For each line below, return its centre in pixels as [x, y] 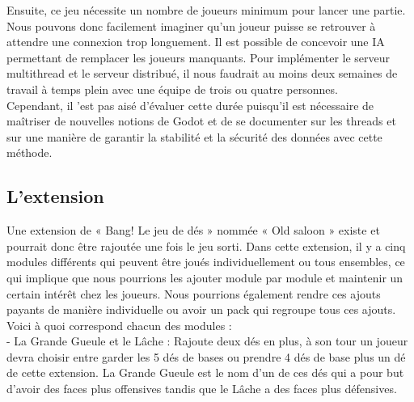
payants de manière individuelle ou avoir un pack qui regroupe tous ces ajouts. [201, 309]
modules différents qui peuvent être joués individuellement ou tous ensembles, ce [206, 262]
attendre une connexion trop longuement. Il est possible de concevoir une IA [196, 42]
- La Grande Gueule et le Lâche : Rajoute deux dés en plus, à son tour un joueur [207, 341]
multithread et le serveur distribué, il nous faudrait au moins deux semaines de [202, 73]
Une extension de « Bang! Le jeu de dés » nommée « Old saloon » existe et [193, 230]
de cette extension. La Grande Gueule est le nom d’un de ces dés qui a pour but [205, 372]
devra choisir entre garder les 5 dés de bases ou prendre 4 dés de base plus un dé [206, 356]
